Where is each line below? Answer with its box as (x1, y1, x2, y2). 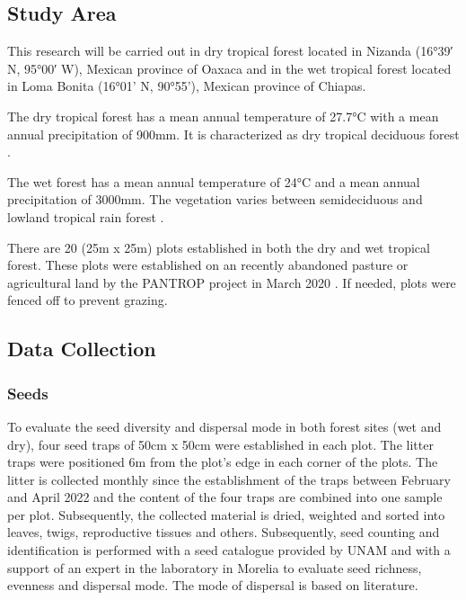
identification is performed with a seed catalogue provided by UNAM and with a (7, 541, 451, 560)
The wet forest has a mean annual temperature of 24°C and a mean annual (7, 172, 420, 191)
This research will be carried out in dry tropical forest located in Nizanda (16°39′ (7, 41, 453, 60)
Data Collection (7, 335, 156, 363)
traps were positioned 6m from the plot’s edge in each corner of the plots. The (7, 452, 438, 471)
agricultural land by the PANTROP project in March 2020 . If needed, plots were (7, 273, 456, 291)
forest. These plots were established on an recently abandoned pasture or (7, 255, 409, 274)
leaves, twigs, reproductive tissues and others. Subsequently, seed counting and (7, 523, 440, 542)
